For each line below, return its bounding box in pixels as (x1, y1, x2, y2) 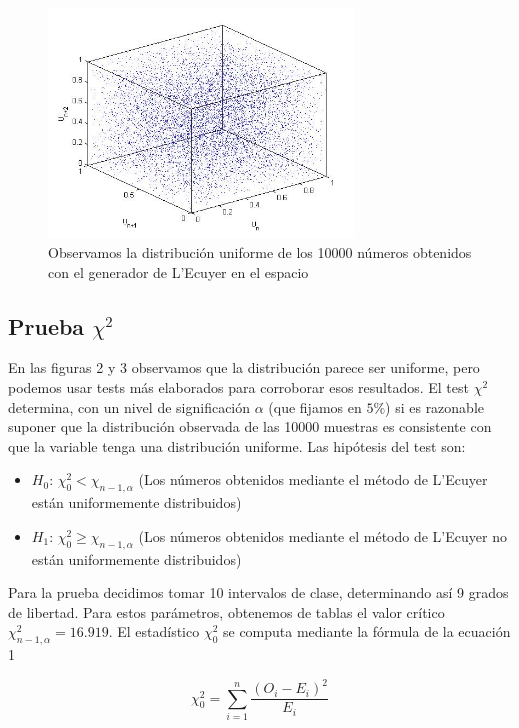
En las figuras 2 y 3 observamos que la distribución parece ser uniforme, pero (8, 357, 480, 378)
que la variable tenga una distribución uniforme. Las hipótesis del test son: (8, 435, 466, 456)
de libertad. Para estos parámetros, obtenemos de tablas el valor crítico (8, 601, 445, 622)
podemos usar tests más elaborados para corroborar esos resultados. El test (8, 376, 469, 397)
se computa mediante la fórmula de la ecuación (222, 621, 511, 642)
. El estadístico (108, 621, 200, 642)
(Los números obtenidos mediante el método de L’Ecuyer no (138, 525, 507, 546)
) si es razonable (385, 396, 485, 417)
